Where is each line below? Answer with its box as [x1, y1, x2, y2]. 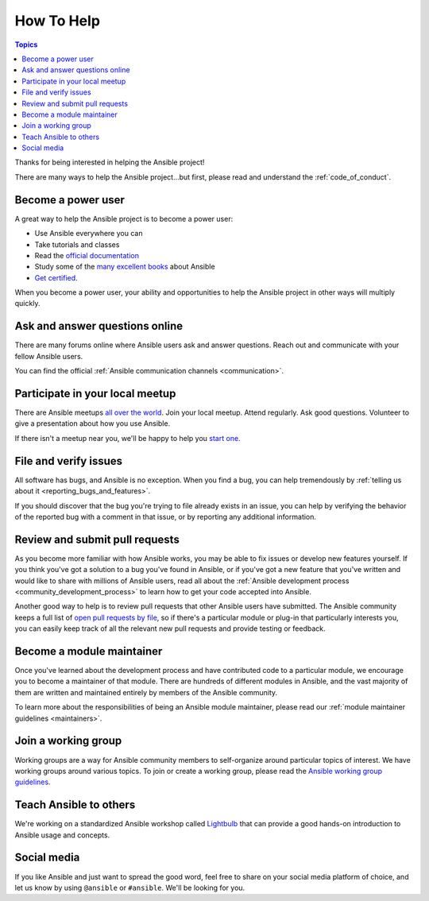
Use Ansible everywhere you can [34, 229, 143, 238]
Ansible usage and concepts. [14, 830, 110, 840]
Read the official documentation [34, 250, 139, 260]
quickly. [14, 299, 41, 308]
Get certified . [34, 273, 79, 282]
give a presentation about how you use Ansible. [14, 419, 171, 428]
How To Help [14, 12, 101, 29]
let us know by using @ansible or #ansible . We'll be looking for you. [14, 883, 245, 892]
